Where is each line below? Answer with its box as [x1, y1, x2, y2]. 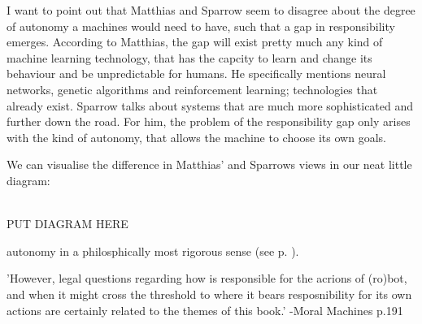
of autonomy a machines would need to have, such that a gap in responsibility [7, 17, 395, 34]
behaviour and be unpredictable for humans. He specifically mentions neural [7, 65, 386, 82]
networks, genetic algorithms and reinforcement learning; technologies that [7, 80, 378, 97]
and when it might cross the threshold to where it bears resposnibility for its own [7, 285, 412, 302]
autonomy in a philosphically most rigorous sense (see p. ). [7, 242, 299, 259]
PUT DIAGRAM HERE [7, 215, 128, 232]
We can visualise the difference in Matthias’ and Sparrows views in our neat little [7, 156, 412, 173]
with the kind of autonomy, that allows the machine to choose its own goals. [7, 128, 386, 145]
